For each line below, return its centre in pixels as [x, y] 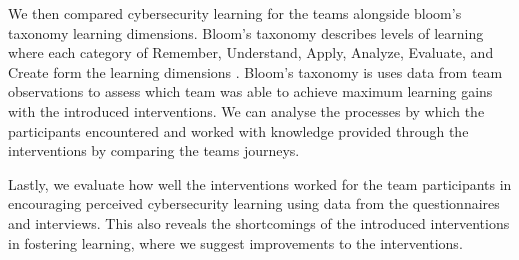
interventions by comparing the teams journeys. [154, 150]
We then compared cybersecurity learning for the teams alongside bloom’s [235, 13]
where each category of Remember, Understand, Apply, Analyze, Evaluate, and [251, 52]
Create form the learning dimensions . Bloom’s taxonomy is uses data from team [255, 71]
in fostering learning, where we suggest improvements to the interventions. [235, 242]
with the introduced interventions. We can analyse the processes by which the [246, 110]
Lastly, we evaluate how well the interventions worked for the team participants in [260, 183]
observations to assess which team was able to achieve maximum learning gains [250, 91]
